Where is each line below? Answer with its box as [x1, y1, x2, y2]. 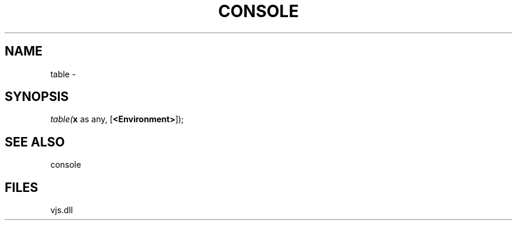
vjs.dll [50, 205, 73, 216]
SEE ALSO [5, 134, 65, 149]
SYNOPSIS [5, 89, 69, 105]
